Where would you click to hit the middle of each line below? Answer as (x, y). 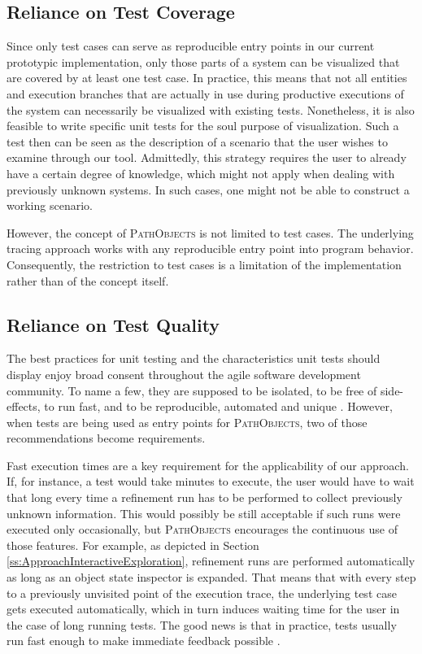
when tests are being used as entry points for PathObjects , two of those (187, 422)
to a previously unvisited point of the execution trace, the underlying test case (202, 593)
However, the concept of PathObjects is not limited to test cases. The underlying (210, 232)
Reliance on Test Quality (113, 324)
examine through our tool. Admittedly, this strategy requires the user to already (207, 157)
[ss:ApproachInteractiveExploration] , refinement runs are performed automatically (211, 561)
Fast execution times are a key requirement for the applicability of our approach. (208, 465)
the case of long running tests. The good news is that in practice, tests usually (202, 624)
